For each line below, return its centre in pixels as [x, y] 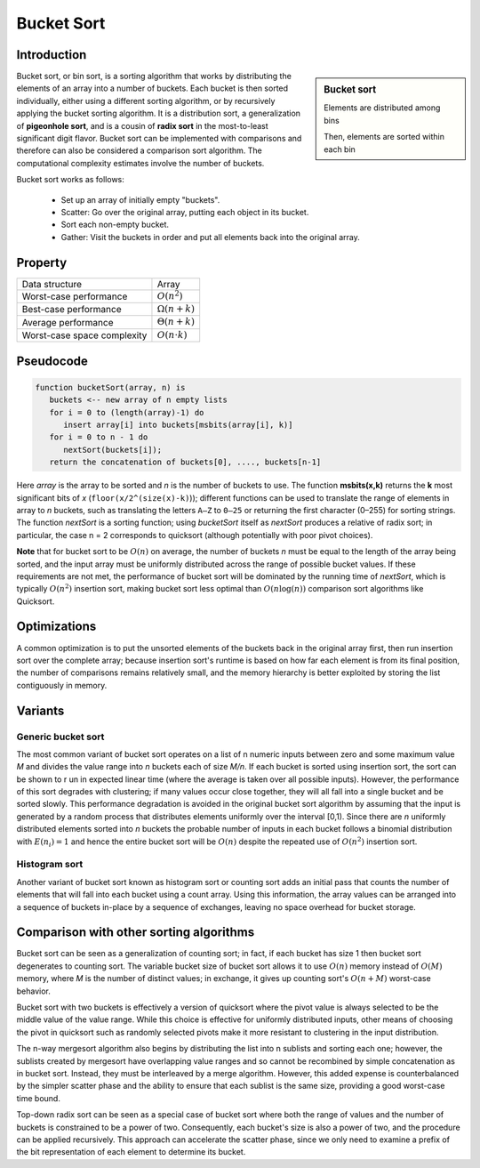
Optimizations [56, 627]
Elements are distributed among [382, 108]
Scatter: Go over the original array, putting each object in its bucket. [185, 212]
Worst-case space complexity [84, 335]
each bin [340, 149]
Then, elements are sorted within [384, 137]
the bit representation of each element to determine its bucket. [131, 1152]
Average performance [68, 322]
